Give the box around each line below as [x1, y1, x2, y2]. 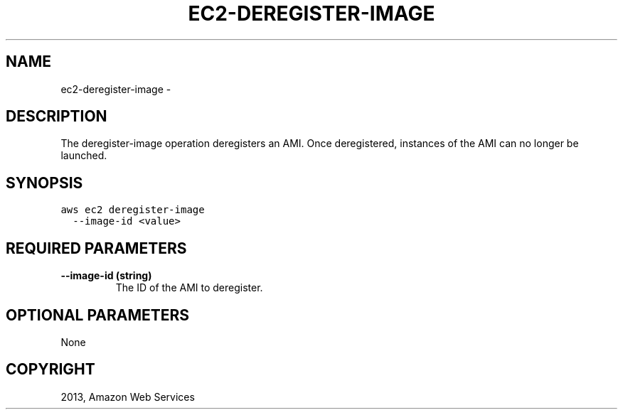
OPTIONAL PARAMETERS [6, 306, 190, 324]
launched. [60, 149, 107, 162]
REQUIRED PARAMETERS [6, 239, 187, 257]
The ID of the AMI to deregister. [115, 281, 263, 294]
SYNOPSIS [6, 173, 83, 192]
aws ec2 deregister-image [60, 204, 205, 216]
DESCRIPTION [6, 107, 107, 126]
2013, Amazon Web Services [60, 390, 195, 403]
